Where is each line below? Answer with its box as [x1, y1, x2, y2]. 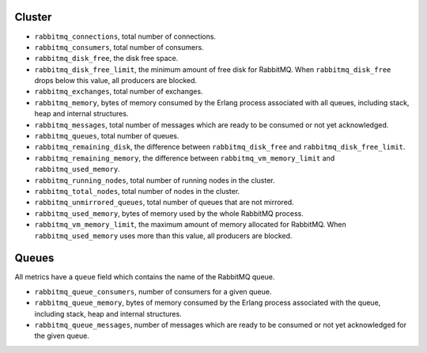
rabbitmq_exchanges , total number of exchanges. [34, 87, 203, 97]
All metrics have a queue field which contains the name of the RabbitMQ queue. [14, 272, 275, 282]
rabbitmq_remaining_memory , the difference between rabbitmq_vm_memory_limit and [34, 153, 335, 162]
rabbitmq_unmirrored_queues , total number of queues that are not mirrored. [34, 198, 294, 207]
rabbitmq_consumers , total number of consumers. [34, 42, 205, 51]
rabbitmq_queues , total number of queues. [34, 131, 179, 141]
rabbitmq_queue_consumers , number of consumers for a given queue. [34, 287, 272, 296]
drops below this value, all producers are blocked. [34, 76, 198, 85]
